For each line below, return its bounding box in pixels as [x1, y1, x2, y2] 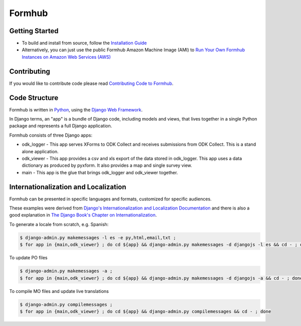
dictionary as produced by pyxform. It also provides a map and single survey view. [22, 162, 193, 168]
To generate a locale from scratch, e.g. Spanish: [9, 221, 109, 227]
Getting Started [9, 27, 59, 35]
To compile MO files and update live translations [9, 288, 109, 294]
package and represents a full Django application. [9, 123, 112, 129]
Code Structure [9, 93, 59, 102]
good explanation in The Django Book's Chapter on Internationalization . [9, 212, 157, 218]
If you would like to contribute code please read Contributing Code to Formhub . [9, 80, 174, 86]
